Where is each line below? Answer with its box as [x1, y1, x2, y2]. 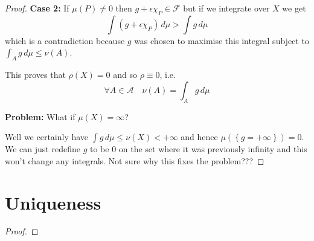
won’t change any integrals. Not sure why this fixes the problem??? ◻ [5, 154, 264, 167]
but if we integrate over [183, 2, 270, 14]
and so [113, 68, 137, 81]
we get [282, 2, 306, 14]
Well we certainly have [5, 130, 89, 143]
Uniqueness [5, 190, 101, 214]
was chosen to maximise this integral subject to [134, 34, 309, 47]
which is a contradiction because [5, 34, 125, 47]
